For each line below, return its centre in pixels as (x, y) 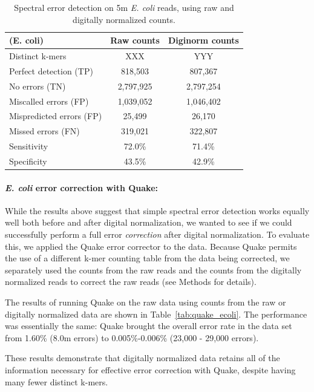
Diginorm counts (203, 40)
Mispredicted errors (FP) (56, 116)
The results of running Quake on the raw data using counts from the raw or (146, 302)
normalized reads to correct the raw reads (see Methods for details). (131, 282)
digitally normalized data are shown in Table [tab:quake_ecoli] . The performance (156, 314)
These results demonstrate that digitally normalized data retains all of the (142, 358)
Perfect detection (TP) (51, 70)
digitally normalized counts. (124, 19)
